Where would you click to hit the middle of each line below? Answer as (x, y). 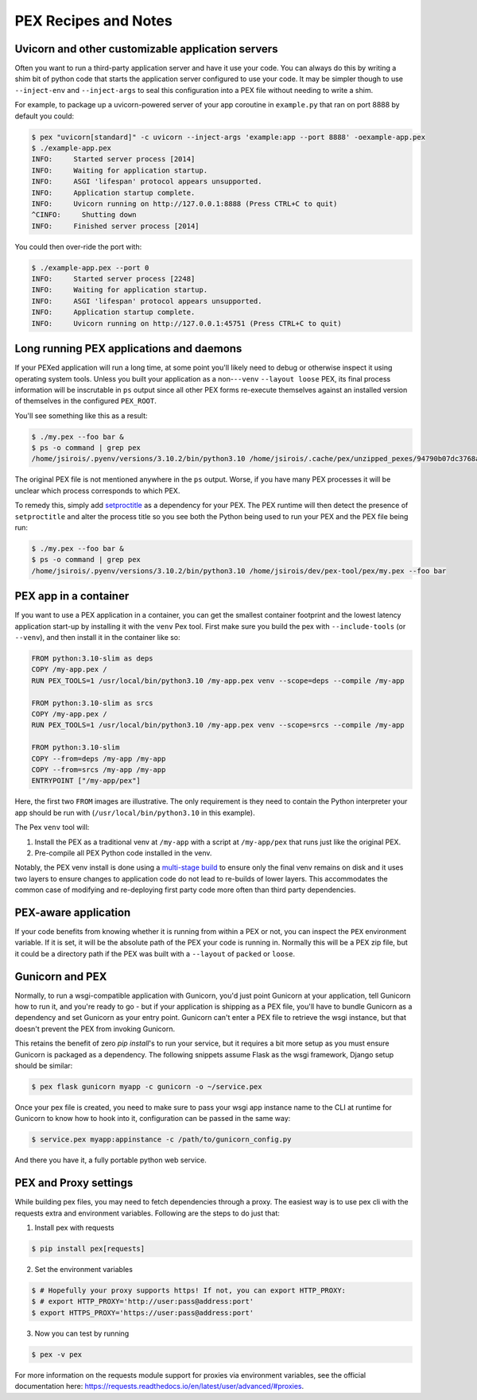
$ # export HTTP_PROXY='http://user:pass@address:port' (143, 1301)
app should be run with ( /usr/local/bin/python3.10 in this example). (135, 812)
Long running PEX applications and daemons (128, 349)
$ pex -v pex (57, 1354)
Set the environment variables (83, 1269)
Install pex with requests (74, 1227)
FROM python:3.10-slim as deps (93, 659)
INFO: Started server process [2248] (113, 279)
